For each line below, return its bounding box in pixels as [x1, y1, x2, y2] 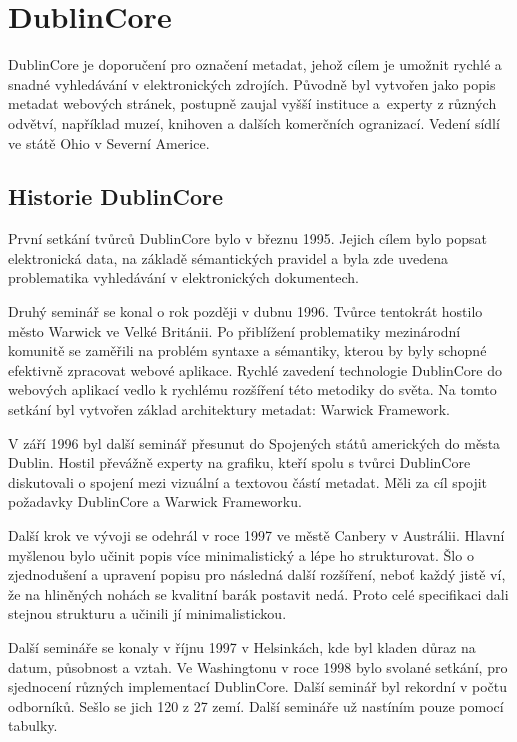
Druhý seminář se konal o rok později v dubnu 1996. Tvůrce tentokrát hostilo [8, 301, 483, 322]
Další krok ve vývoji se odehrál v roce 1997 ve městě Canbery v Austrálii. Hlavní [8, 525, 505, 546]
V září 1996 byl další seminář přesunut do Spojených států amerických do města [8, 432, 501, 453]
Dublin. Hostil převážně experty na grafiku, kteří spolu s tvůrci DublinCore [8, 452, 471, 473]
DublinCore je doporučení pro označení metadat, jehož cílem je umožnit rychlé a [8, 54, 502, 75]
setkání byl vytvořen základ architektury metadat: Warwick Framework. [8, 399, 450, 420]
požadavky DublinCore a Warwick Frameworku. [8, 491, 302, 512]
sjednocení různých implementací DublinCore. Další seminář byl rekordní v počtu [8, 676, 508, 697]
